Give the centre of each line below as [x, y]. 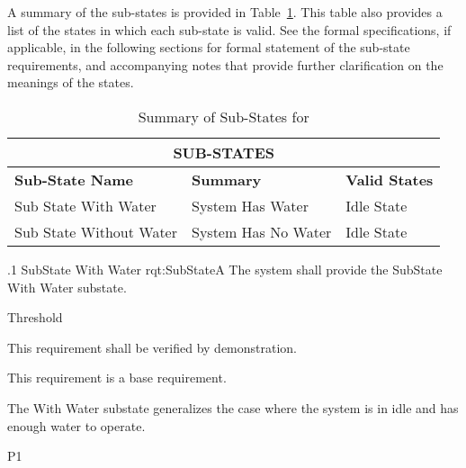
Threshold [35, 317]
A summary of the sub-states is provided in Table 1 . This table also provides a [225, 12]
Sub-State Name [74, 179]
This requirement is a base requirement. [117, 378]
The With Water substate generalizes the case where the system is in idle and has [233, 407]
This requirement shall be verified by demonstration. [152, 347]
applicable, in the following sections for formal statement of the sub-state [209, 47]
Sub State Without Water [96, 231]
